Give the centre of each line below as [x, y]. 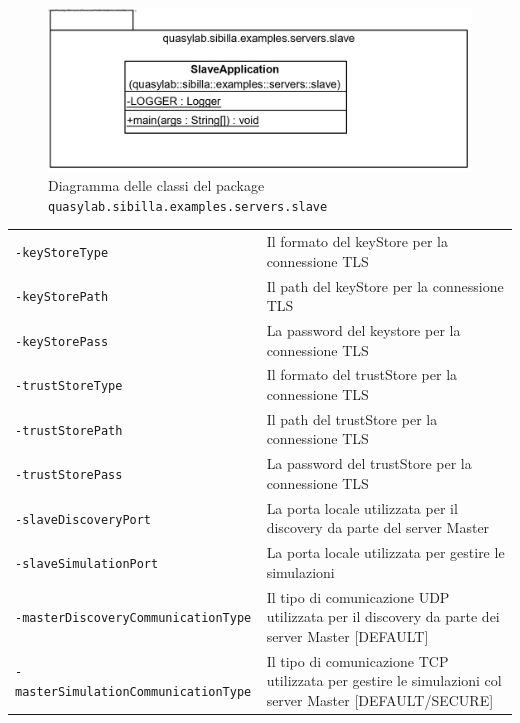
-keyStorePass [62, 341]
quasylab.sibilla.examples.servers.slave [188, 206]
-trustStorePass [69, 475]
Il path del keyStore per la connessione [385, 285]
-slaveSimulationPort [87, 563]
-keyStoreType [62, 252]
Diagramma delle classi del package [156, 185]
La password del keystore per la [363, 330]
